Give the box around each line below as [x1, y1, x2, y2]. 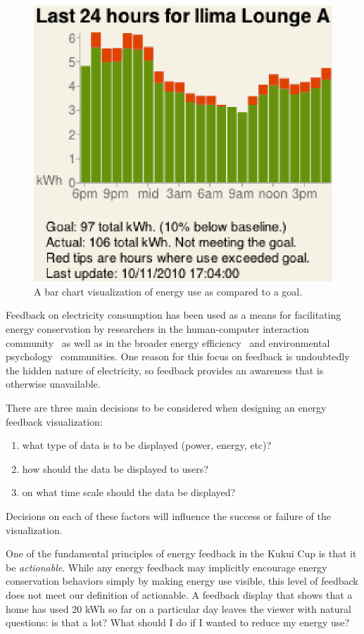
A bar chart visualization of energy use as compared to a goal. [34, 284, 303, 298]
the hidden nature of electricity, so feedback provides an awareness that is [6, 362, 324, 377]
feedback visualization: [6, 414, 103, 429]
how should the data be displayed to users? [22, 461, 208, 476]
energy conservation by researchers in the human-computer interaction [6, 322, 309, 336]
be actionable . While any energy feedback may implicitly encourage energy [6, 559, 327, 574]
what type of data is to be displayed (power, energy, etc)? [22, 438, 272, 452]
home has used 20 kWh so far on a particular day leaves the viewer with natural [6, 601, 351, 616]
